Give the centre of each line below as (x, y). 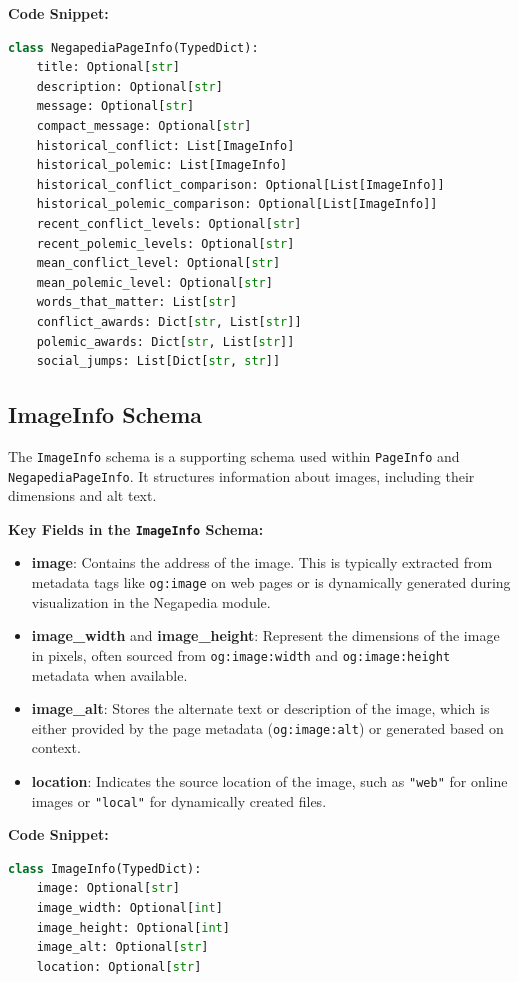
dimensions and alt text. (82, 495)
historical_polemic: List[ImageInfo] (162, 165)
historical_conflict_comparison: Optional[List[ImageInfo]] (240, 184)
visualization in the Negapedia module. (151, 601)
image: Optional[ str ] (108, 888)
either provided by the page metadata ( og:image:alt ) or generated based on (267, 727)
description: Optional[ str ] (129, 86)
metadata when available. (109, 674)
